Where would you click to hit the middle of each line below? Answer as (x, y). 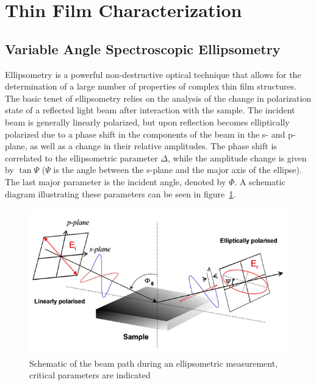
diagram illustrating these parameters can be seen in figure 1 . (120, 193)
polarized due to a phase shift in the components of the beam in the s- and (145, 134)
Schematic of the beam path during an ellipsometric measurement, (154, 363)
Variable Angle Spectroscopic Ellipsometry (143, 48)
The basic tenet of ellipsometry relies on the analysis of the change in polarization (158, 98)
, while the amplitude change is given (237, 157)
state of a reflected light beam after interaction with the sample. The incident (150, 110)
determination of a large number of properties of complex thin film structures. (151, 86)
